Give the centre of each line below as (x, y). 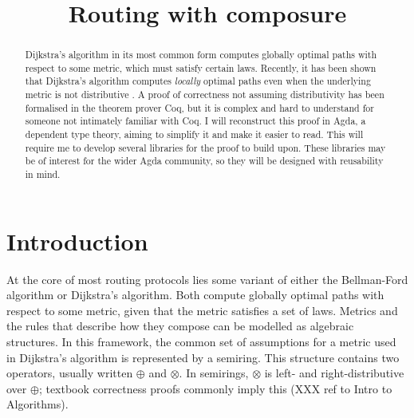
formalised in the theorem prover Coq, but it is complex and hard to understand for (199, 107)
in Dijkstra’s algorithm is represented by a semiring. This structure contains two (203, 357)
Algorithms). (37, 404)
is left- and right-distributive (334, 373)
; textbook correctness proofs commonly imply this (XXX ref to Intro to (215, 388)
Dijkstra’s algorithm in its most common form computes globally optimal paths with (201, 55)
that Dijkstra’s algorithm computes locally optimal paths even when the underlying (198, 81)
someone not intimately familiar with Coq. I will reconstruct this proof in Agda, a (195, 121)
